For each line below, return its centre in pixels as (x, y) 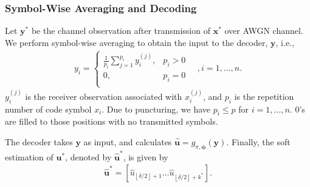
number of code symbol (48, 109)
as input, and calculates (128, 142)
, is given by (146, 156)
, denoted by (88, 156)
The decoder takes (39, 142)
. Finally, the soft (258, 142)
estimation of (29, 156)
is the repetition (264, 96)
